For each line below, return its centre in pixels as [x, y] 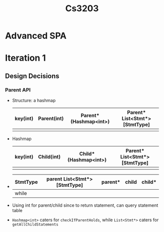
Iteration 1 [26, 58]
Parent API [18, 89]
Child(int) [50, 157]
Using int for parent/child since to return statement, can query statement [85, 205]
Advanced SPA [36, 36]
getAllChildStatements [35, 225]
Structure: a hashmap [34, 101]
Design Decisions [32, 76]
